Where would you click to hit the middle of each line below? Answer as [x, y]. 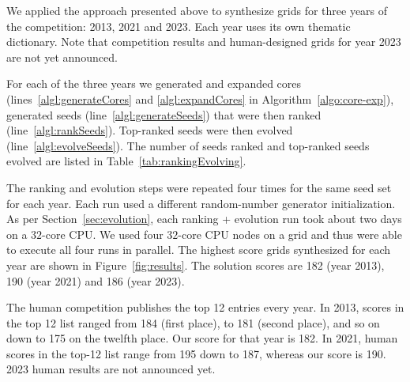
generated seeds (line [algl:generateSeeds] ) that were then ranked [164, 114]
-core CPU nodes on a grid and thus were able [290, 234]
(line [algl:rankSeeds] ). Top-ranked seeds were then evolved [150, 130]
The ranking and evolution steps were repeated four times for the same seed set [199, 187]
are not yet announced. [62, 57]
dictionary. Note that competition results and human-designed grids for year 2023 [204, 42]
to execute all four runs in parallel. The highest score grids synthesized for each [199, 250]
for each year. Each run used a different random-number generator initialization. [201, 203]
